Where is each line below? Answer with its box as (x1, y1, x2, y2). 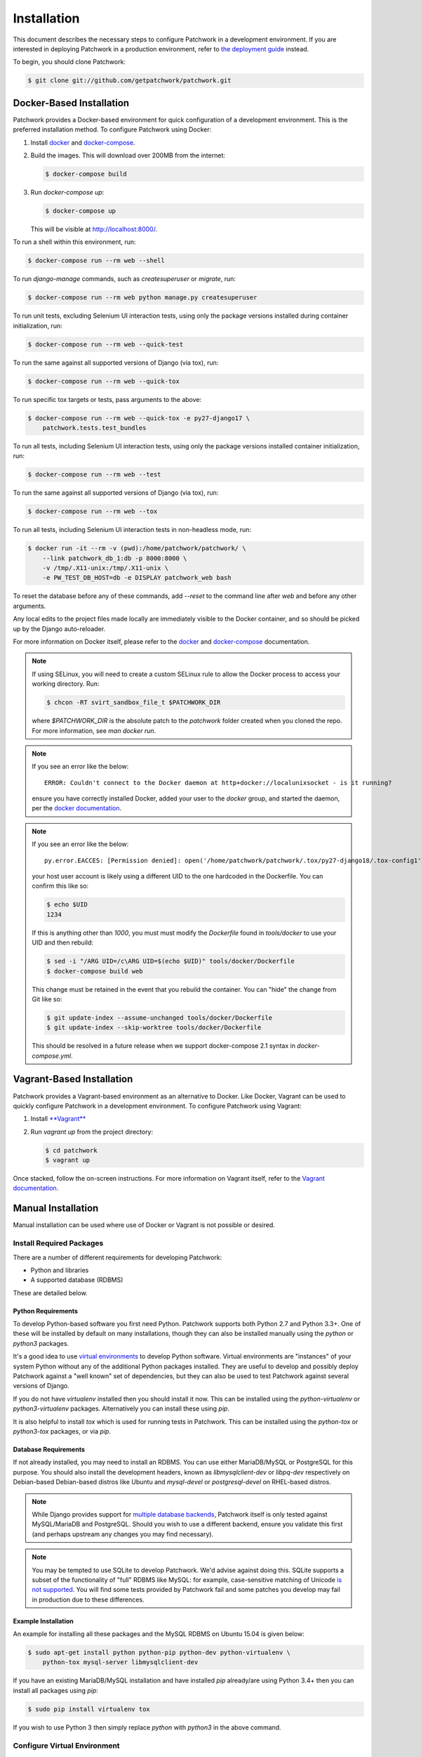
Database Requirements (13, 1445, 86, 1453)
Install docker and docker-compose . (30, 138, 135, 147)
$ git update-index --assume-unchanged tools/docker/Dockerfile (46, 1013, 273, 1022)
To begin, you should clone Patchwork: (13, 58, 126, 66)
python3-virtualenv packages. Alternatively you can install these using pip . (13, 1404, 229, 1413)
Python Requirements (13, 1307, 79, 1315)
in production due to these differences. (32, 1595, 145, 1604)
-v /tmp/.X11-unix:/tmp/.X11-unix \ (42, 564, 168, 572)
